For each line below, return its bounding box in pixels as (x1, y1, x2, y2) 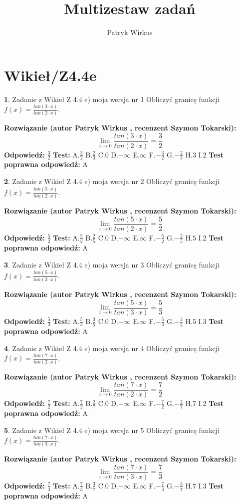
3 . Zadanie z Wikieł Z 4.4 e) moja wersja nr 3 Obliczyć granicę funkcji (4, 259, 220, 269)
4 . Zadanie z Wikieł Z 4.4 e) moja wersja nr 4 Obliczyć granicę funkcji (4, 342, 220, 353)
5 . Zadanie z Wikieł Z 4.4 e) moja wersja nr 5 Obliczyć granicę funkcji (4, 424, 220, 435)
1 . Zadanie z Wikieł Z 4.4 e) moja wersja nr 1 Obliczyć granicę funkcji (4, 93, 220, 104)
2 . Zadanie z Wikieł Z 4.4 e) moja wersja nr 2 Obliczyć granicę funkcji (4, 175, 220, 186)
